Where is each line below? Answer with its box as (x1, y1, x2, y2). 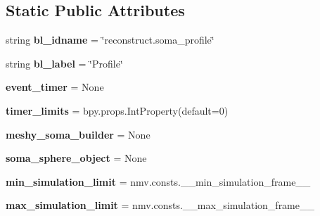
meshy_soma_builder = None (6, 127, 151, 141)
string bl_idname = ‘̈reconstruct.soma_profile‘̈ (6, 32, 215, 47)
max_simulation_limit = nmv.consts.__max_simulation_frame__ (6, 198, 314, 212)
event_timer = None (6, 80, 104, 94)
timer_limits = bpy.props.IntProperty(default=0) (6, 103, 229, 117)
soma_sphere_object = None (6, 151, 147, 165)
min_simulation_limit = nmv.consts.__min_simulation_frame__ (6, 174, 311, 189)
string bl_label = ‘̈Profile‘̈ (6, 56, 123, 70)
